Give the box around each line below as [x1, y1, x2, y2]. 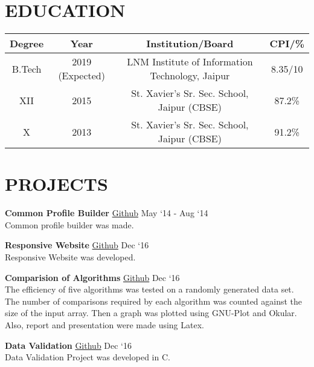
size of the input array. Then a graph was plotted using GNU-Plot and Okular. [5, 306, 297, 319]
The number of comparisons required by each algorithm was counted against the [5, 294, 303, 307]
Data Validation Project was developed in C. [5, 351, 170, 363]
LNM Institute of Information [127, 55, 253, 69]
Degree [10, 36, 44, 51]
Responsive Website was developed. [5, 251, 136, 263]
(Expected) [58, 68, 105, 83]
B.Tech [11, 61, 42, 76]
